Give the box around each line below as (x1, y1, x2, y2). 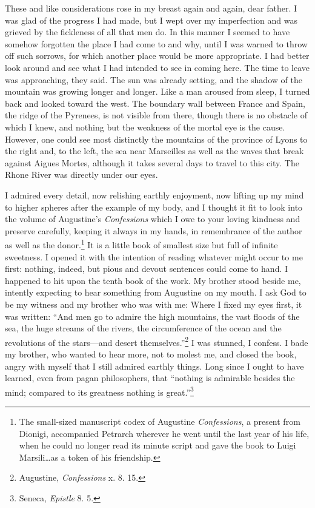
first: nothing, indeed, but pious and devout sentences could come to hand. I (5, 262, 288, 275)
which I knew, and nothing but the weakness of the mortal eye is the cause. (5, 120, 285, 133)
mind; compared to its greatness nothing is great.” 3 (5, 384, 194, 398)
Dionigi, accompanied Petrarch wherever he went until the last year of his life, (19, 427, 310, 439)
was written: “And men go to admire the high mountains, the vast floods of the (5, 310, 300, 322)
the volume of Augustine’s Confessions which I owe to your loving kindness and (5, 212, 300, 225)
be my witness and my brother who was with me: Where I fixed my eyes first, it (5, 297, 302, 310)
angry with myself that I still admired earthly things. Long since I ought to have (5, 359, 304, 372)
